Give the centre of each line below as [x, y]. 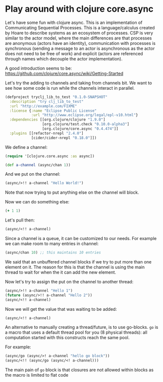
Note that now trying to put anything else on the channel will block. [72, 192]
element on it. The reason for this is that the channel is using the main [75, 267]
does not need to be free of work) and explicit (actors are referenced [74, 53]
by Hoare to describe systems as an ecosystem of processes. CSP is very [79, 33]
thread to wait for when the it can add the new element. [61, 272]
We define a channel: [26, 147]
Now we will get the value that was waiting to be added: [61, 309]
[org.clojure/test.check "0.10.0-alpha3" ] [86, 124]
